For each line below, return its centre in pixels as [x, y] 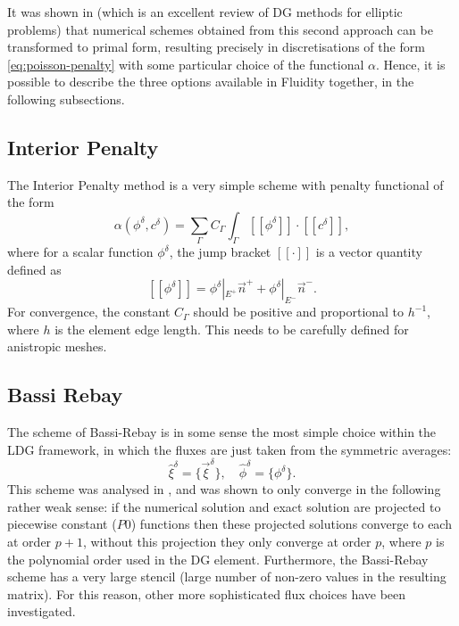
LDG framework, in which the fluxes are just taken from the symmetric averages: [229, 449]
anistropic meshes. [57, 346]
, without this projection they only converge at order [227, 541]
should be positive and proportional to [299, 312]
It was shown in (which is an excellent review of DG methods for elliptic [205, 12]
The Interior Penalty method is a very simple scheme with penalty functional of [225, 184]
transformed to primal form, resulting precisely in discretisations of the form [216, 47]
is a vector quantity [369, 252]
